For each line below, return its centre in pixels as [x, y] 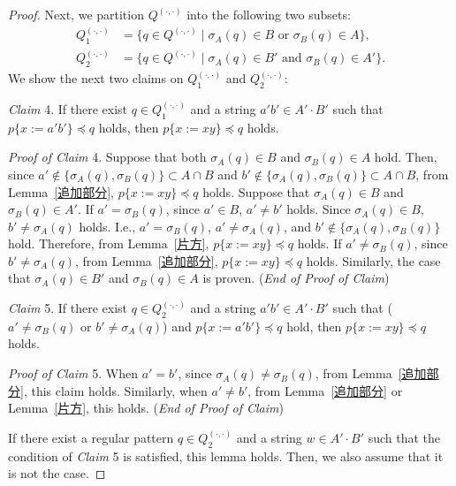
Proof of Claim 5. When [73, 373]
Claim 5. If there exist [68, 308]
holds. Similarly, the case [373, 260]
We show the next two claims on [96, 78]
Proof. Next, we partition [76, 14]
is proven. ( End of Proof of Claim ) [296, 278]
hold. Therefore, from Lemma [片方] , [109, 243]
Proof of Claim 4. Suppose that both [107, 157]
